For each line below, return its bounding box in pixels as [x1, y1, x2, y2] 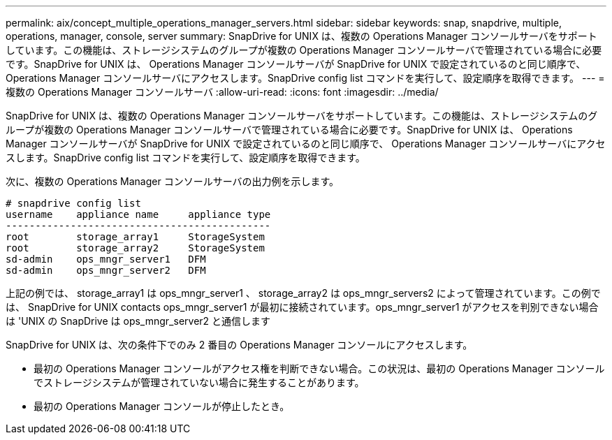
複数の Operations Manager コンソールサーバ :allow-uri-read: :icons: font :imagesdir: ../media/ [6, 86, 439, 98]
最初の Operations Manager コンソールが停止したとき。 [34, 400, 290, 412]
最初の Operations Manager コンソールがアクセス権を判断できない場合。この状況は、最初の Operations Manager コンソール [34, 362, 605, 374]
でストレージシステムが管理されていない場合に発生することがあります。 [34, 376, 365, 388]
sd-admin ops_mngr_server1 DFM [6, 254, 206, 265]
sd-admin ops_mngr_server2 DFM [6, 265, 206, 276]
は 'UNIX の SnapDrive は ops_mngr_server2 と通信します [6, 315, 271, 327]
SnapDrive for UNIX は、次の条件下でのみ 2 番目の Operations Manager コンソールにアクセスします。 [6, 339, 473, 351]
